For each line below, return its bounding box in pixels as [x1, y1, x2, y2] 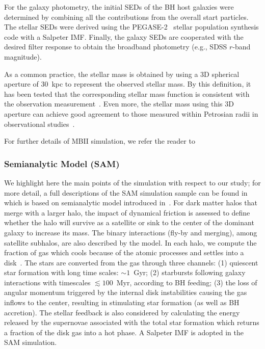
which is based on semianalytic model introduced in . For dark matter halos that [4, 197, 257, 208]
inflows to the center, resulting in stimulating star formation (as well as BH [4, 297, 240, 308]
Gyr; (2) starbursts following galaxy [134, 267, 246, 278]
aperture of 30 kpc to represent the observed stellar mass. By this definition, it [4, 78, 251, 89]
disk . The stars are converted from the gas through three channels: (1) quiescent [4, 257, 258, 267]
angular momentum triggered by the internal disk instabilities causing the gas [4, 287, 247, 298]
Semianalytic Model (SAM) [4, 157, 120, 170]
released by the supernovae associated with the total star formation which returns [4, 317, 259, 328]
